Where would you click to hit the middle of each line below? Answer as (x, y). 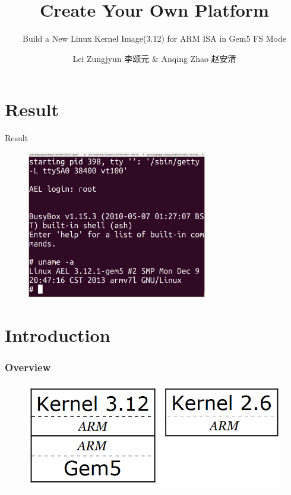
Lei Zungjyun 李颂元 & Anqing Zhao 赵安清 (154, 58)
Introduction (58, 335)
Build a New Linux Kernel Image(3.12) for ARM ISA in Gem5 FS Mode (154, 38)
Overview (28, 367)
